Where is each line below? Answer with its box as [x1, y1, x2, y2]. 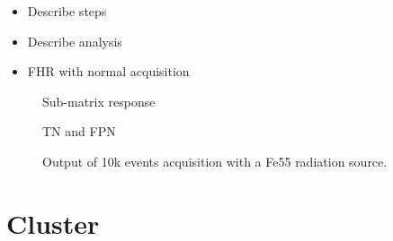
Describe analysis [27, 31, 122, 50]
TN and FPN [42, 122, 116, 141]
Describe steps [27, 2, 107, 20]
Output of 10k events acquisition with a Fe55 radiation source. [42, 151, 388, 170]
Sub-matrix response [42, 91, 156, 110]
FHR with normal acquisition [27, 62, 190, 81]
